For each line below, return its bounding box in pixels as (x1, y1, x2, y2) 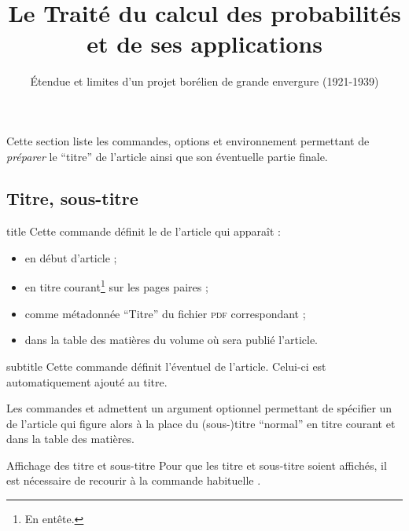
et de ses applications (87, 27, 322, 60)
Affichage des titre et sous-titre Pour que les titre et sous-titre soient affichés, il (6, 456, 387, 473)
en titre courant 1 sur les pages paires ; (24, 276, 208, 295)
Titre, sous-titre (6, 186, 138, 211)
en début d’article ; (24, 249, 117, 265)
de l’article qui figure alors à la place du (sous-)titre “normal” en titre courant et (6, 415, 396, 431)
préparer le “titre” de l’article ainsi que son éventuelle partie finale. (6, 148, 328, 164)
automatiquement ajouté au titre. (6, 373, 168, 390)
